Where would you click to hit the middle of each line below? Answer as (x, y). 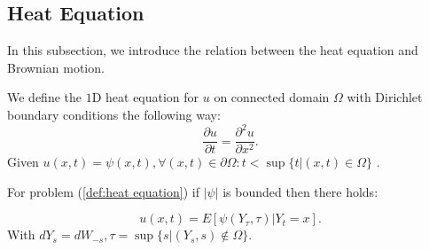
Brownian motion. (56, 67)
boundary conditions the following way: (114, 114)
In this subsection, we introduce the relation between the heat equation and (213, 50)
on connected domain (272, 97)
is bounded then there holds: (300, 191)
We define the (44, 97)
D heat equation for (145, 97)
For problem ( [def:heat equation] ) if (103, 191)
